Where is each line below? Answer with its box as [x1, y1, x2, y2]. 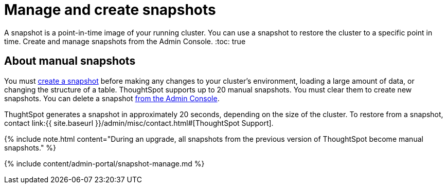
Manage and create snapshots [4, 1, 216, 18]
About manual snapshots [4, 54, 136, 68]
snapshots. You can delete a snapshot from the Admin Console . [4, 93, 220, 103]
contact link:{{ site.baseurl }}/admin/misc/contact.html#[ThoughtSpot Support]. [4, 118, 274, 127]
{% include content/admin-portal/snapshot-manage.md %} [4, 159, 205, 168]
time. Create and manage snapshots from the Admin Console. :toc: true [4, 36, 246, 46]
